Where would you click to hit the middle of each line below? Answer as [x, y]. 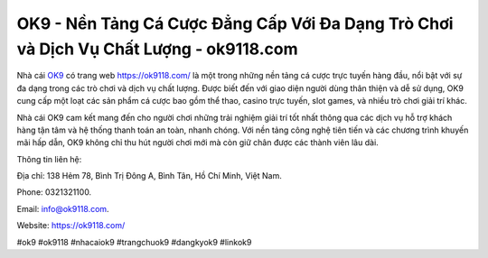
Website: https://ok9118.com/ [71, 226]
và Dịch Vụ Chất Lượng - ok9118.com [157, 49]
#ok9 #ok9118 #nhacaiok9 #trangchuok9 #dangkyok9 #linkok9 [134, 242]
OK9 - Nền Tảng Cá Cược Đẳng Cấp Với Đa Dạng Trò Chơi [235, 23]
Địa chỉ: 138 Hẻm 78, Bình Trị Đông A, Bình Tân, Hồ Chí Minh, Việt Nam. [149, 176]
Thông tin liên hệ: [49, 159]
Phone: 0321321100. [54, 192]
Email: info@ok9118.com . [63, 208]
